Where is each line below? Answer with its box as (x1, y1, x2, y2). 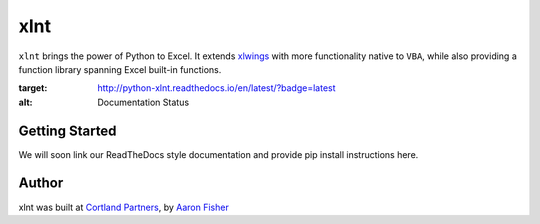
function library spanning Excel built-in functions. (18, 63, 222, 75)
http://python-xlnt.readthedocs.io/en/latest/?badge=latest (97, 82, 336, 94)
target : (18, 82, 48, 94)
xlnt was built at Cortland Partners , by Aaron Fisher (18, 201, 229, 213)
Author (18, 175, 64, 192)
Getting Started (18, 122, 117, 139)
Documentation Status (97, 96, 190, 108)
